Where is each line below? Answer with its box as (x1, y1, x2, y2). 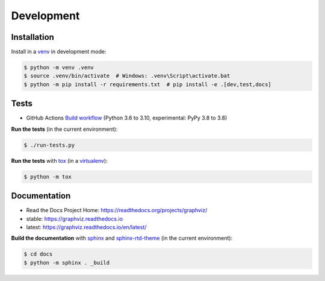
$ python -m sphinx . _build (23, 259, 110, 266)
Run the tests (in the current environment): (11, 125, 118, 133)
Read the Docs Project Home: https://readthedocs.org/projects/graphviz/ (26, 207, 208, 214)
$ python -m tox (23, 173, 72, 180)
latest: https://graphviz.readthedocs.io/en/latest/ (26, 223, 147, 230)
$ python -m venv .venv (23, 64, 94, 71)
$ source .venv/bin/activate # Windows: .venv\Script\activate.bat (23, 72, 231, 80)
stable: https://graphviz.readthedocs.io (26, 215, 123, 223)
